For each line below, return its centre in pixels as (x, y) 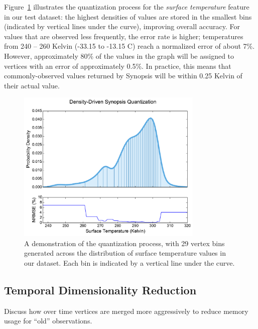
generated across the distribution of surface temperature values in (125, 253)
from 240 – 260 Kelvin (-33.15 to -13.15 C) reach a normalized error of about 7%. (130, 46)
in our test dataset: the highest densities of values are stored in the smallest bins (128, 16)
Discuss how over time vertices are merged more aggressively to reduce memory (126, 311)
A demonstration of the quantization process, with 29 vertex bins (124, 243)
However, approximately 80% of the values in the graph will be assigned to (119, 56)
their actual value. (32, 85)
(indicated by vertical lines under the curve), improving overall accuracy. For (122, 26)
